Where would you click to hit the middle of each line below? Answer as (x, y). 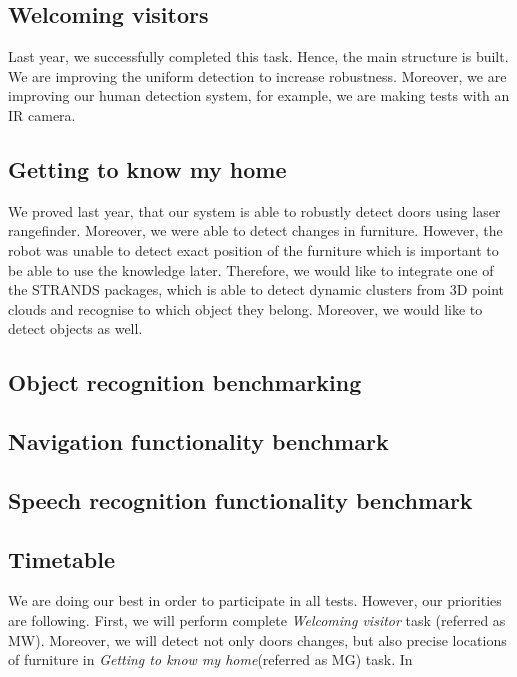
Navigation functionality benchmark (198, 441)
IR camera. (42, 114)
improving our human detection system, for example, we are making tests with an (259, 95)
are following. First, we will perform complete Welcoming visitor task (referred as (257, 620)
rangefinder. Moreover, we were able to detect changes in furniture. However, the (255, 230)
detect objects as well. (75, 328)
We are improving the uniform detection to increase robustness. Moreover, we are (257, 75)
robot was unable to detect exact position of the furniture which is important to (253, 249)
